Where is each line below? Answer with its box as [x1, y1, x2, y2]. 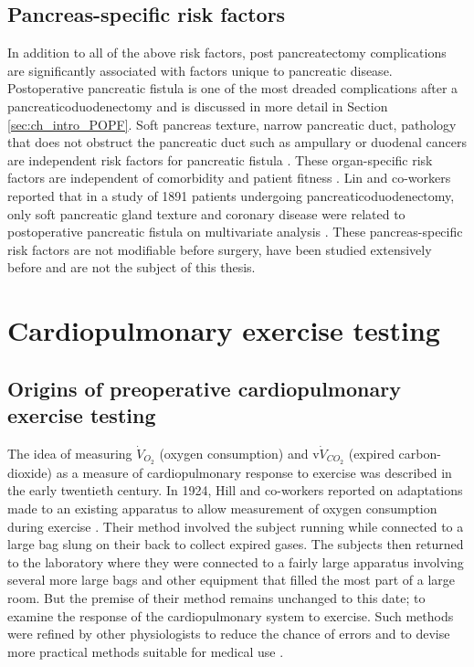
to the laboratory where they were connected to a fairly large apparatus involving [7, 552, 464, 571]
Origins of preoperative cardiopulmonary [7, 374, 401, 402]
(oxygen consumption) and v [159, 443, 320, 462]
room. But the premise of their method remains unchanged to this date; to [7, 588, 426, 607]
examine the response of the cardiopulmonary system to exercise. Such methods [7, 606, 454, 625]
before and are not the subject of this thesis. [7, 258, 256, 277]
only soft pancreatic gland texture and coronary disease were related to [7, 204, 406, 223]
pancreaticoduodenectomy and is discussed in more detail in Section [7, 96, 388, 115]
